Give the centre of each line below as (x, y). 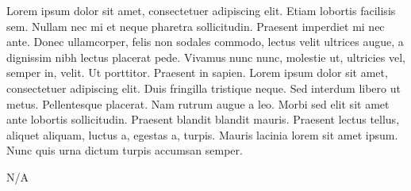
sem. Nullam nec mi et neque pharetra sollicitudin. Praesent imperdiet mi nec (196, 26)
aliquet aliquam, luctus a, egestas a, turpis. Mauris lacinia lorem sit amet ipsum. (202, 134)
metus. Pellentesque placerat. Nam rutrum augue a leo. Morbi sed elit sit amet (198, 103)
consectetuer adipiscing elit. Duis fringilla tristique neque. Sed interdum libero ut (204, 88)
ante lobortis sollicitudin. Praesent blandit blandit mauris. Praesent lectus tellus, (203, 119)
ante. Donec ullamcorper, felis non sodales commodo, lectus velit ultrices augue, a (205, 42)
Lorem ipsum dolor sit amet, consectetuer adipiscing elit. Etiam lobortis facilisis (201, 10)
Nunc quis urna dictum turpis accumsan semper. (125, 150)
